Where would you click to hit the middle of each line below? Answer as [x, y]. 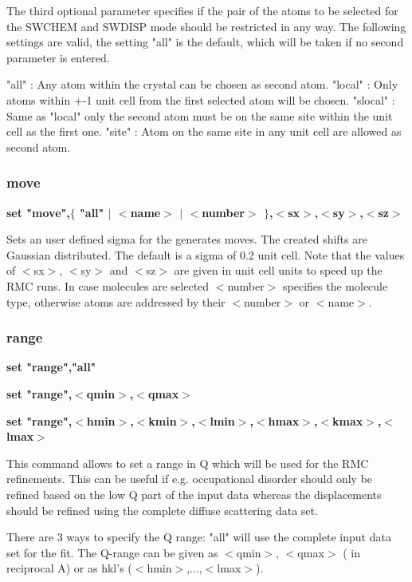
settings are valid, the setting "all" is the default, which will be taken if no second [205, 42]
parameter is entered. [58, 57]
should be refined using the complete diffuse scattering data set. [162, 510]
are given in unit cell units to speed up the [278, 270]
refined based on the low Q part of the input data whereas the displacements [194, 494]
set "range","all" [51, 367]
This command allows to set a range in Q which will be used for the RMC [188, 463]
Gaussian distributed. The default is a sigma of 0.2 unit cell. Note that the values [206, 254]
